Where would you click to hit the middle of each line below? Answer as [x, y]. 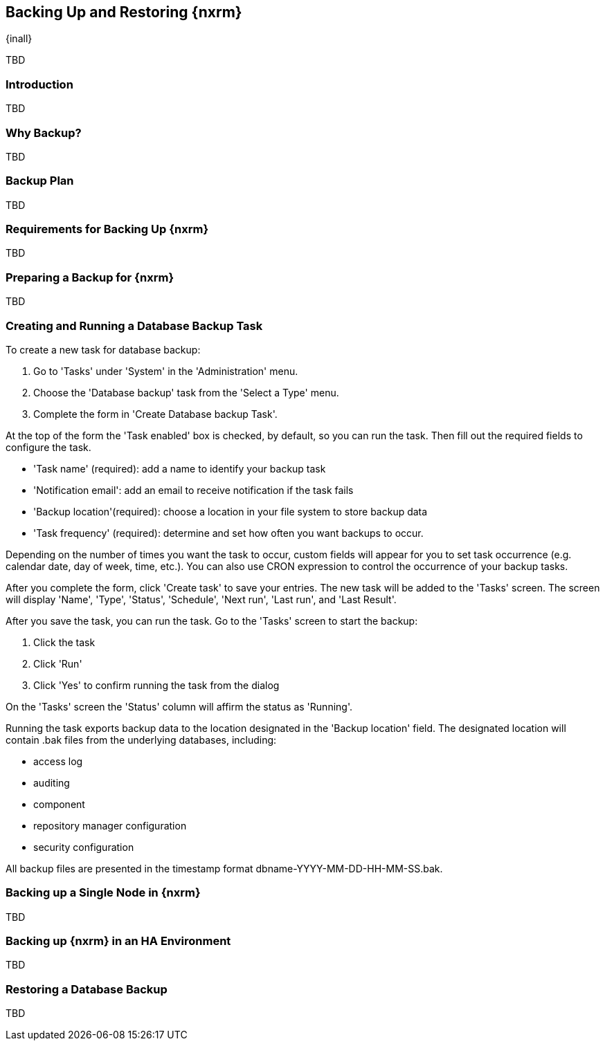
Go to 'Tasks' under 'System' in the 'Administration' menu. [166, 371]
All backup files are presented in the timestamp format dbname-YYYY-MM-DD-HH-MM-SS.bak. [224, 868]
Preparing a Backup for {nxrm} [90, 277]
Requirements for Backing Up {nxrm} [107, 229]
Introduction [39, 84]
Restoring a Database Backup [87, 989]
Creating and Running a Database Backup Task [134, 325]
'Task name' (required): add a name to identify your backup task [180, 468]
